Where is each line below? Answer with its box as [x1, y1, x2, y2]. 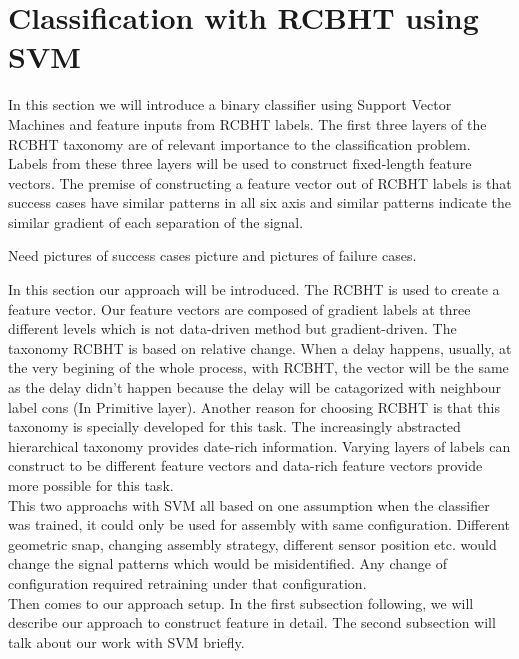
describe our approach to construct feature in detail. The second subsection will [8, 612, 496, 633]
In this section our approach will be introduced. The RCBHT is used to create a [8, 279, 500, 300]
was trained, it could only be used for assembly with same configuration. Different [8, 514, 511, 535]
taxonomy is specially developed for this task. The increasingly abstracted [8, 416, 461, 437]
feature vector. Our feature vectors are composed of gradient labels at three [8, 298, 471, 319]
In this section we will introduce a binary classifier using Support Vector [8, 94, 452, 115]
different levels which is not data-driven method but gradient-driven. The [8, 318, 457, 339]
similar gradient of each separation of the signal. [8, 211, 304, 232]
